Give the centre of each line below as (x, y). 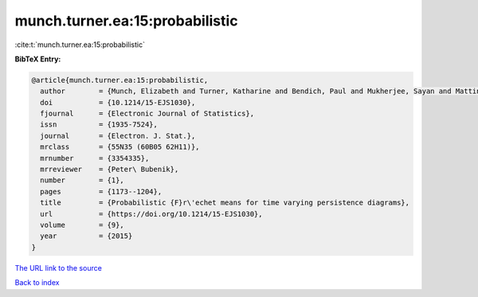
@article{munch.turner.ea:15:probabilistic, (120, 80)
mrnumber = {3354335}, (95, 158)
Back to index (37, 283)
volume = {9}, (82, 225)
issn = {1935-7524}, (99, 125)
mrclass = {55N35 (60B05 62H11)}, (120, 147)
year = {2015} (86, 236)
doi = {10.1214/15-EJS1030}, (118, 102)
